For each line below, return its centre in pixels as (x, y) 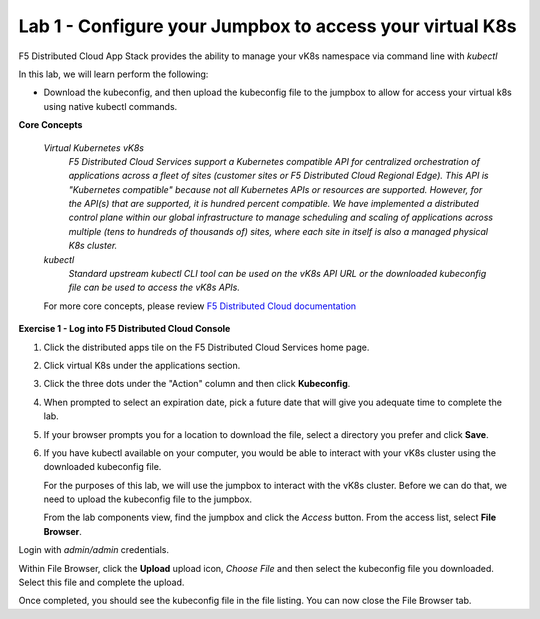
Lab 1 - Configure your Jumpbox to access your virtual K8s (267, 26)
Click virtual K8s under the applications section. (142, 365)
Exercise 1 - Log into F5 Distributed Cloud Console (124, 329)
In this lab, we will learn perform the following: (113, 74)
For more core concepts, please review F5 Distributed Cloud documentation (200, 306)
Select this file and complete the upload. (101, 582)
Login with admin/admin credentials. (94, 550)
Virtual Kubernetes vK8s (94, 147)
